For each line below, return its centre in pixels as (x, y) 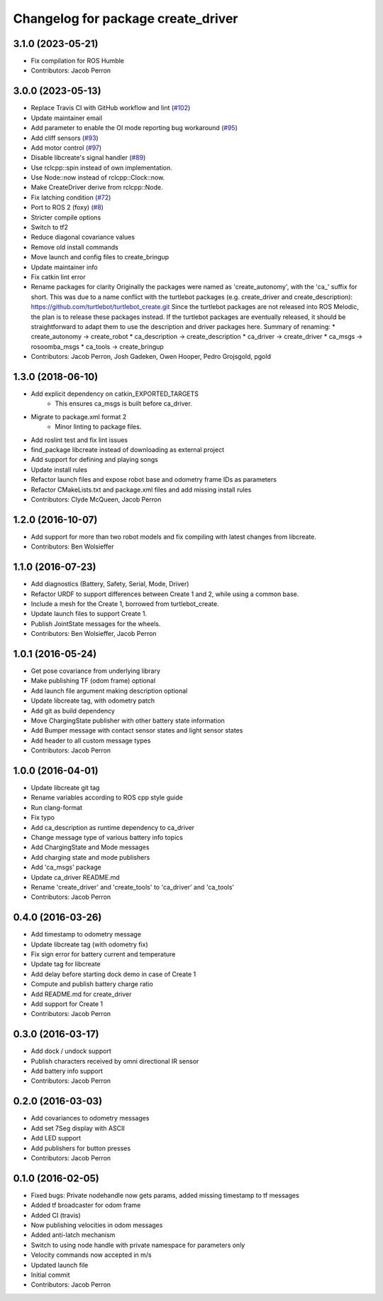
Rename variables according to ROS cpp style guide (107, 798)
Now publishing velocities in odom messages (97, 1225)
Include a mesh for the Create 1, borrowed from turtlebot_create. (125, 603)
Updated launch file (60, 1265)
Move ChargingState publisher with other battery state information (128, 720)
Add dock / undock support (71, 1051)
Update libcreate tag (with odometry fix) (89, 944)
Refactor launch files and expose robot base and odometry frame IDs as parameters (154, 480)
